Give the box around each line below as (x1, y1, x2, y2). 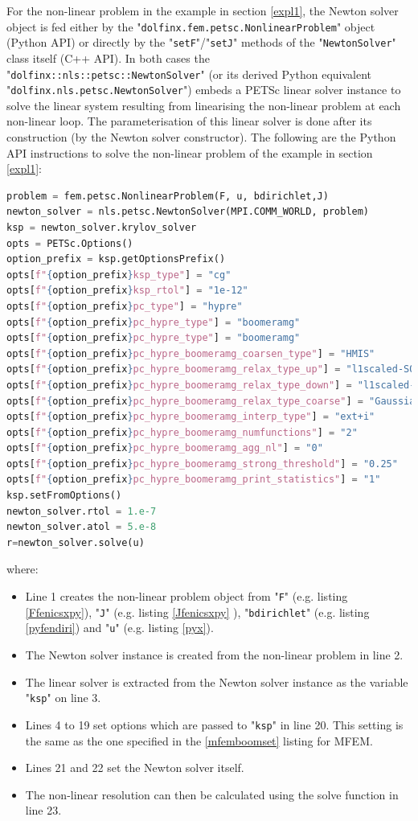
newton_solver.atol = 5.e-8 (6, 521, 157, 533)
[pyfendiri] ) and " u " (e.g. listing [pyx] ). (25, 619, 214, 636)
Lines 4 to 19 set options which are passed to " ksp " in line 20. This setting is (25, 716, 404, 733)
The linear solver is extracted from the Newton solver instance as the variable (25, 673, 408, 690)
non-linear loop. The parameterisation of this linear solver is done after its (6, 113, 372, 129)
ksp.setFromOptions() (6, 490, 122, 502)
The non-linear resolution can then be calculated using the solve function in (25, 786, 399, 803)
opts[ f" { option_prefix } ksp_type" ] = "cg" (6, 269, 232, 281)
